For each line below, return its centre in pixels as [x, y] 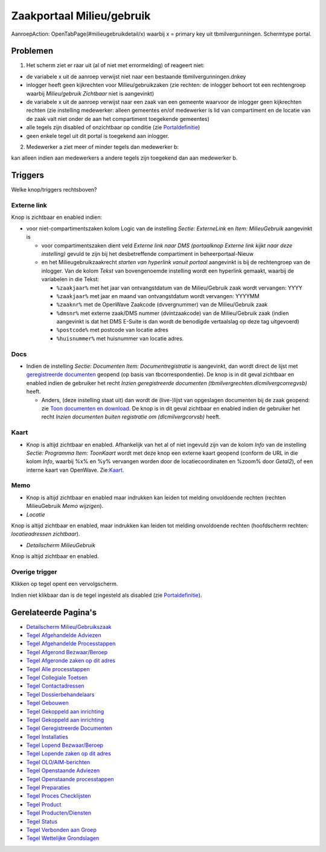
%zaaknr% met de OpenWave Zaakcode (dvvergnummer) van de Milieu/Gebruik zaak [162, 305]
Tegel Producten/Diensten [59, 813]
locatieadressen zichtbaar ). [46, 534]
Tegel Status [42, 821]
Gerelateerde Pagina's [54, 612]
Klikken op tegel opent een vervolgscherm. [65, 584]
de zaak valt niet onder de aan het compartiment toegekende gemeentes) [118, 119]
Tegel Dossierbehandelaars [60, 694]
